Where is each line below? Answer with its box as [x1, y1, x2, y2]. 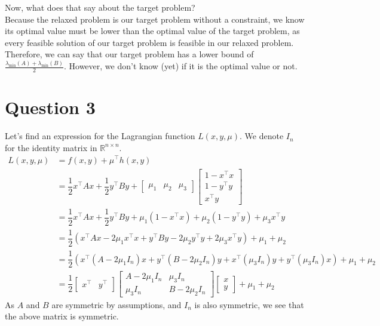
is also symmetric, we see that [194, 298, 304, 310]
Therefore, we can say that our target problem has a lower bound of [5, 48, 254, 60]
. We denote [240, 130, 284, 142]
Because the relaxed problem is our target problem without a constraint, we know [5, 13, 305, 25]
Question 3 [5, 95, 96, 119]
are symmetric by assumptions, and [51, 298, 182, 310]
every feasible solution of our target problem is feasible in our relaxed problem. [5, 36, 294, 48]
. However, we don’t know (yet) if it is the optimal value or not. [63, 60, 298, 72]
